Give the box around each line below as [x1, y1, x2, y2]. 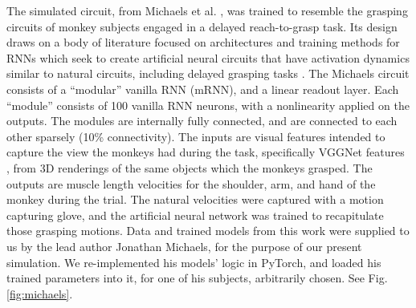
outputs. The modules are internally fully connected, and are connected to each [6, 112, 398, 129]
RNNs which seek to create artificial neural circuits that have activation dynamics [6, 49, 410, 66]
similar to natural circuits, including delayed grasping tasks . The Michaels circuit [6, 65, 410, 82]
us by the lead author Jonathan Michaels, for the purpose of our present [6, 237, 362, 254]
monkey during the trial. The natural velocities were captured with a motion [6, 191, 384, 208]
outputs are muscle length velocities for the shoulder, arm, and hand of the [6, 175, 376, 192]
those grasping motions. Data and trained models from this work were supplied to [6, 222, 410, 239]
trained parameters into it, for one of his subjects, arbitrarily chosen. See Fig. [6, 269, 388, 286]
